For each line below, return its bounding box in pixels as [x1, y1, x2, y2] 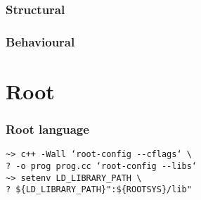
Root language [6, 120, 89, 137]
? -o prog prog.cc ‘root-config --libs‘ [6, 161, 197, 171]
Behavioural [6, 32, 75, 50]
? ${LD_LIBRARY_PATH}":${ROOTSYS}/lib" [6, 185, 192, 195]
